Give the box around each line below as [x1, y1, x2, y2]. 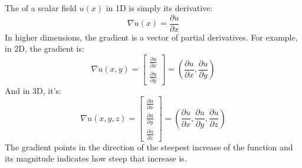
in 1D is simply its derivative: [106, 2, 213, 14]
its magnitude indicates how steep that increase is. [5, 152, 187, 164]
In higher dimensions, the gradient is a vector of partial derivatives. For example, [5, 31, 298, 43]
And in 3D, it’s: [5, 84, 61, 96]
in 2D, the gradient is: [5, 42, 84, 55]
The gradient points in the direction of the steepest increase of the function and [5, 140, 293, 153]
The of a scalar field [5, 2, 77, 14]
